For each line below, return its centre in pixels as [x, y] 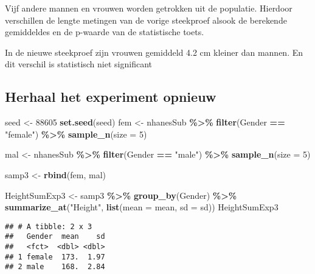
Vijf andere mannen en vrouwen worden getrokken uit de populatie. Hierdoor [149, 8]
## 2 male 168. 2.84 [55, 267]
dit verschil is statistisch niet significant [78, 64]
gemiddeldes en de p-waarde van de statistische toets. [105, 32]
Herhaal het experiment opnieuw [111, 97]
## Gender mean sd [55, 237]
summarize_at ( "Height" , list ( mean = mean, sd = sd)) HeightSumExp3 [142, 207]
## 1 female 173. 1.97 [55, 257]
